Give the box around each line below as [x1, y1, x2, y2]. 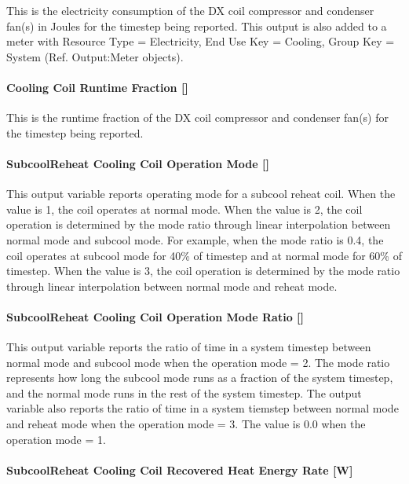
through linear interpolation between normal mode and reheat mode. [6, 277, 338, 294]
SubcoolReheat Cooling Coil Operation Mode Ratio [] [6, 308, 304, 324]
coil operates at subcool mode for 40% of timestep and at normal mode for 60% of [6, 247, 402, 263]
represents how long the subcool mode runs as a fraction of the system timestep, [6, 369, 393, 386]
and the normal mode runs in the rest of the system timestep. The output [6, 384, 362, 401]
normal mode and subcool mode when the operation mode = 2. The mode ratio [6, 354, 390, 370]
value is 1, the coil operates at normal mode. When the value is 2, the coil [6, 200, 363, 217]
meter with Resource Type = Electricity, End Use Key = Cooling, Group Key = [6, 33, 395, 49]
